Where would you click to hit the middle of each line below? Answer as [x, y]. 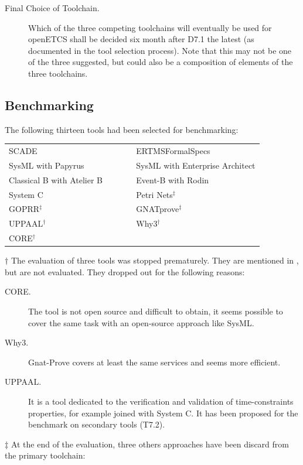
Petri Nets [154, 194]
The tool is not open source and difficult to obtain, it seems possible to [156, 311]
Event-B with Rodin [173, 179]
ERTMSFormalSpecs [173, 151]
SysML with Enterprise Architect [196, 165]
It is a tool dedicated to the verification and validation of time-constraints [161, 401]
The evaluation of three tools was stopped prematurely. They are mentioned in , [155, 260]
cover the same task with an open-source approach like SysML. [141, 322]
